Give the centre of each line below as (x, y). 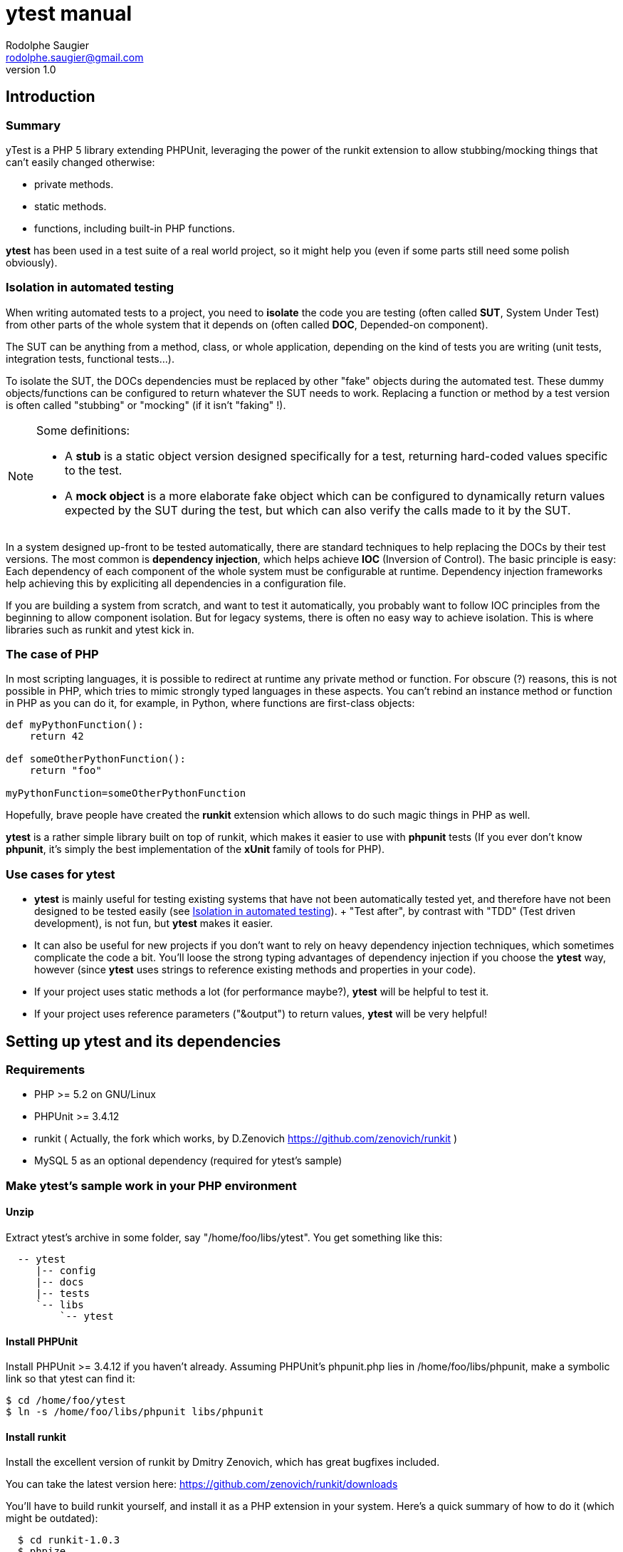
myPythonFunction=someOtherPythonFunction (126, 793)
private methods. (74, 184)
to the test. (94, 470)
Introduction (51, 97)
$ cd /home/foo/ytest (66, 1401)
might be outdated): (52, 1519)
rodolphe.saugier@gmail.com (75, 57)
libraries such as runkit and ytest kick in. (100, 629)
